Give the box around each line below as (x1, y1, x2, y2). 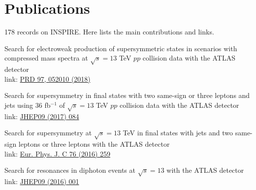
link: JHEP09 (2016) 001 (4, 176, 79, 186)
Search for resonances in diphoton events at (4, 165, 135, 175)
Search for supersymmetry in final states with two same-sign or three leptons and (4, 90, 250, 100)
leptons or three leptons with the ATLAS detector (18, 138, 170, 149)
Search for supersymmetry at (4, 127, 92, 138)
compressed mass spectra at (4, 53, 88, 63)
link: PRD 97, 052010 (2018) (4, 73, 91, 84)
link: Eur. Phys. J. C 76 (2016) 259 (4, 148, 110, 158)
